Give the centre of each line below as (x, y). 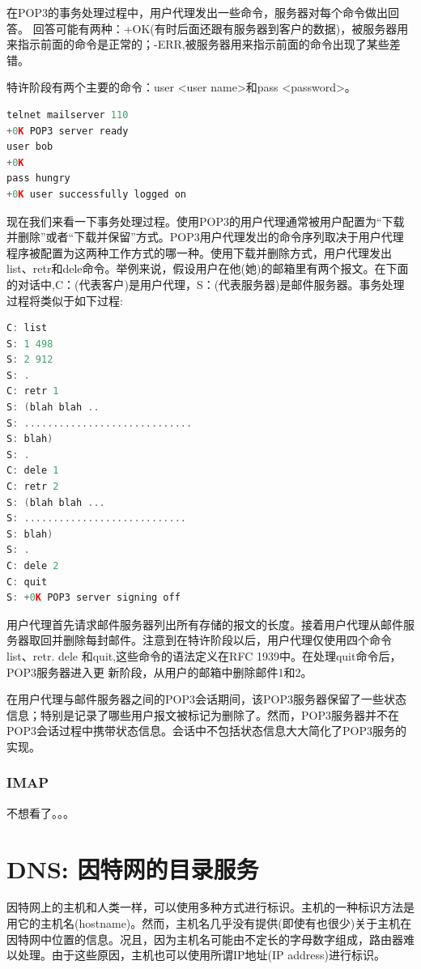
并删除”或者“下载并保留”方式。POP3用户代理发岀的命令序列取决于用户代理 (205, 237)
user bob (30, 147)
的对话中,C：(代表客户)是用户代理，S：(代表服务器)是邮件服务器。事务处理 (206, 284)
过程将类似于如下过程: (65, 300)
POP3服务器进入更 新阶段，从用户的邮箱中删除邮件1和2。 (159, 671)
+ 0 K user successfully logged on (96, 194)
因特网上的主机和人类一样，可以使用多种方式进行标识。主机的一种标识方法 (205, 907)
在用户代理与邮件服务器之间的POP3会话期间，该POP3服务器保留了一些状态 (206, 699)
